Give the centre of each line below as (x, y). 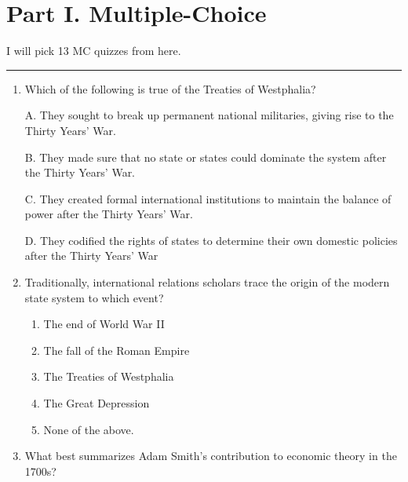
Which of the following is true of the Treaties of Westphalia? (170, 88)
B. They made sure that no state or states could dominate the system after (206, 157)
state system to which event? (94, 297)
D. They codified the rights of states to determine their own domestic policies (211, 240)
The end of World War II (104, 324)
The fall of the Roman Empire (117, 350)
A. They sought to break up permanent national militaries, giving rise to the (209, 115)
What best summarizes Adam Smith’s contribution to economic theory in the (211, 456)
